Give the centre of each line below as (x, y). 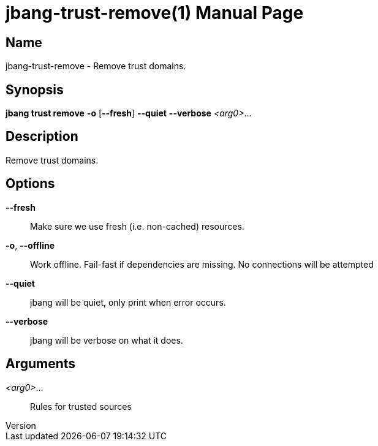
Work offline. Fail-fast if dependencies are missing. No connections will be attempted (202, 264)
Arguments (41, 364)
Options (30, 184)
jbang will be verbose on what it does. (107, 340)
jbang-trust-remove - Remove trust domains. (96, 66)
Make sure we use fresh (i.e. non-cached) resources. (137, 226)
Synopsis (35, 89)
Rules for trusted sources (81, 406)
